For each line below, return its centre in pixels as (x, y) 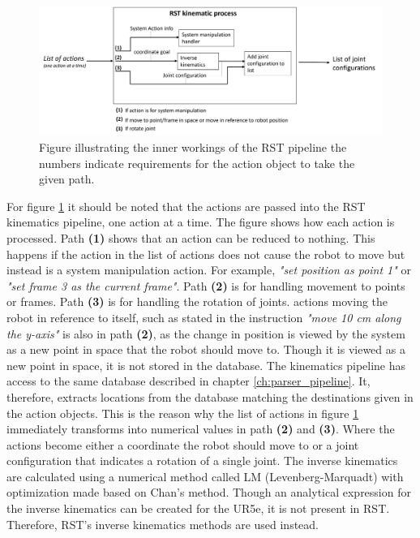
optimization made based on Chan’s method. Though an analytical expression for (209, 492)
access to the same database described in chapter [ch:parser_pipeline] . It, (189, 381)
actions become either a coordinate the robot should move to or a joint (183, 444)
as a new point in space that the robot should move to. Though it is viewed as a (206, 349)
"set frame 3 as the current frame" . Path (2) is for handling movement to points (206, 285)
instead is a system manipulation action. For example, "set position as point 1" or (209, 270)
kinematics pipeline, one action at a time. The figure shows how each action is (201, 222)
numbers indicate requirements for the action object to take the (197, 163)
